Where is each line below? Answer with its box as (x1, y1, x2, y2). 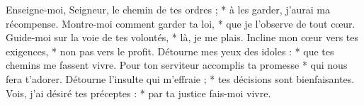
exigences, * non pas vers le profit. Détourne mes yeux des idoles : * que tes (6, 43, 334, 58)
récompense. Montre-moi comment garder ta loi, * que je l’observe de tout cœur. (6, 16, 356, 31)
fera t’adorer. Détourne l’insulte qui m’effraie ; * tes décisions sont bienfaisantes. (6, 71, 355, 86)
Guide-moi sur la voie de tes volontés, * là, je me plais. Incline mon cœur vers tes (6, 30, 358, 45)
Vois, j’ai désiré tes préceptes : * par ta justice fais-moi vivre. (6, 85, 271, 100)
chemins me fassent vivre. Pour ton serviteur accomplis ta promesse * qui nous (6, 57, 348, 72)
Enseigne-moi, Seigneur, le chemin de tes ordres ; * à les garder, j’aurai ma (6, 2, 331, 16)
